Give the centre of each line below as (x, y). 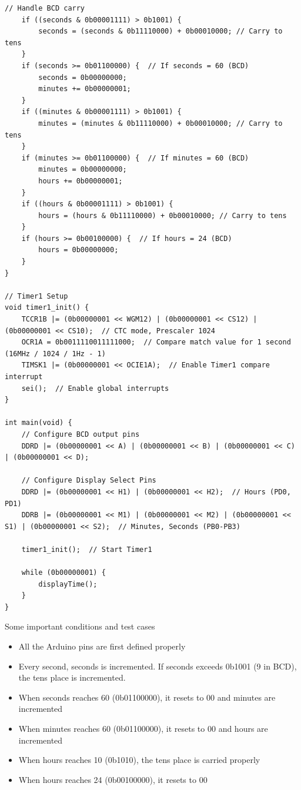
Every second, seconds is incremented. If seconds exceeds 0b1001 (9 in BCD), (158, 666)
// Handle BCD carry (45, 8)
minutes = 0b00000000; (83, 170)
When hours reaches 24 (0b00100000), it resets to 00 (113, 779)
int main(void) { (39, 423)
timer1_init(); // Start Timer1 (87, 549)
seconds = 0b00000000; (83, 77)
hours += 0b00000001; (81, 181)
